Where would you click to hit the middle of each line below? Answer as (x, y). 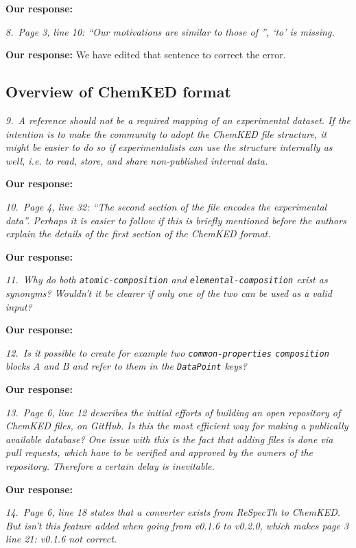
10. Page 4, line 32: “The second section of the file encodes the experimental (166, 206)
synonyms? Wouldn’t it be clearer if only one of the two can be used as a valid (169, 293)
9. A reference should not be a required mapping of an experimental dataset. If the (178, 120)
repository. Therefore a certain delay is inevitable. (110, 466)
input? (19, 306)
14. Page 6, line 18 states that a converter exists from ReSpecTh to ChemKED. (173, 512)
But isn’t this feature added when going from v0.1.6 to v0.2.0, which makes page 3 (177, 525)
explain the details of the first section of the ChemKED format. (138, 234)
